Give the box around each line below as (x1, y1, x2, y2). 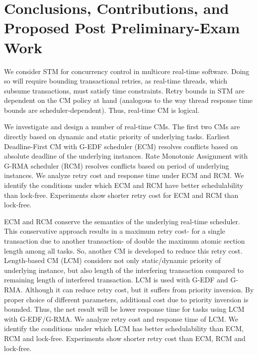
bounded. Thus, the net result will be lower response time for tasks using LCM (4, 304, 245, 314)
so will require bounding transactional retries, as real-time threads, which (4, 76, 228, 86)
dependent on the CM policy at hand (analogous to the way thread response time (4, 95, 253, 105)
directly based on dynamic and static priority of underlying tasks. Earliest (4, 131, 230, 142)
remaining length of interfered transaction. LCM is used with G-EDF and (4, 274, 228, 285)
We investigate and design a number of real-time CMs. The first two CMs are (4, 121, 240, 132)
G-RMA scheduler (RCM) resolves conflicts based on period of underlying (4, 160, 229, 171)
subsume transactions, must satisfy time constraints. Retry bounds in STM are (4, 85, 245, 95)
